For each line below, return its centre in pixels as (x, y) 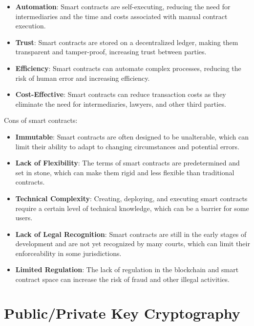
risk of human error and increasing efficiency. (83, 78)
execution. (31, 26)
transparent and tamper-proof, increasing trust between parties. (111, 52)
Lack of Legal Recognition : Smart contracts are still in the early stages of (131, 234)
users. (24, 218)
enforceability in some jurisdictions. (68, 253)
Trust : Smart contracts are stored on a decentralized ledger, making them (127, 42)
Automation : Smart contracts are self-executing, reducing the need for (123, 6)
